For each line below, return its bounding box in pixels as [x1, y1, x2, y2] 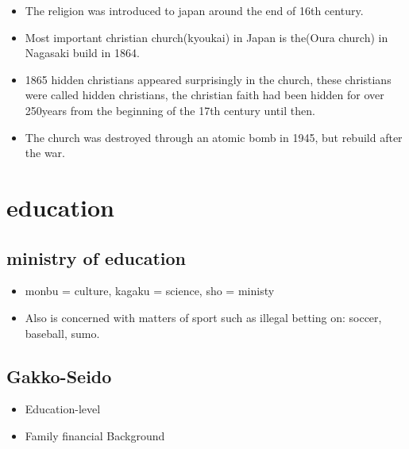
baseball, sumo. [25, 324, 100, 341]
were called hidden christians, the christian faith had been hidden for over [25, 86, 384, 103]
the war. [25, 144, 66, 161]
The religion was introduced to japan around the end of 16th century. [25, 2, 364, 18]
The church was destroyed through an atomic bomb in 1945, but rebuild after [25, 129, 403, 145]
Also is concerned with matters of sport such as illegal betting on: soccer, [25, 309, 382, 325]
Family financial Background [25, 427, 165, 443]
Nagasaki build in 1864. [25, 44, 140, 61]
